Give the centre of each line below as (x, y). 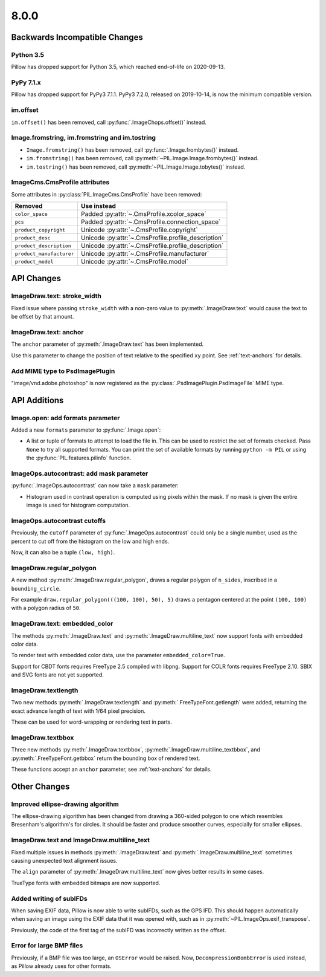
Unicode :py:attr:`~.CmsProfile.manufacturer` (145, 254)
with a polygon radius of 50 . (46, 608)
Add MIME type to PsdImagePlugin (63, 371)
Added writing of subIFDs (49, 898)
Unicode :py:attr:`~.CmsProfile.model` (134, 262)
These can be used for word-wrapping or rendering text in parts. (91, 722)
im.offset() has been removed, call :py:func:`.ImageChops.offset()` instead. (109, 122)
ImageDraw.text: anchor (47, 332)
